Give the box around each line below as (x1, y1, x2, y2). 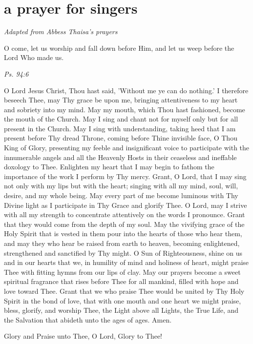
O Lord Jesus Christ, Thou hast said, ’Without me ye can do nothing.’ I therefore (4, 85, 249, 95)
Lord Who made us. (4, 52, 64, 62)
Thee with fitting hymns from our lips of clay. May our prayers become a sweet (4, 266, 241, 277)
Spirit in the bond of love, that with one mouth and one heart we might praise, (4, 295, 241, 305)
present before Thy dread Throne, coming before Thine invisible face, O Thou (4, 133, 237, 143)
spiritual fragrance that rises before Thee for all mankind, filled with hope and (4, 276, 239, 286)
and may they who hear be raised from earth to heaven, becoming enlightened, (4, 238, 240, 248)
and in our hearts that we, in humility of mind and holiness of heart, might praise (4, 257, 249, 267)
